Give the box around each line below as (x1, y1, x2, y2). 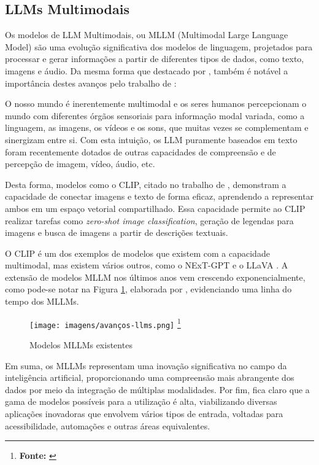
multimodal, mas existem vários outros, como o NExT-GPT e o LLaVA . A (5, 259, 288, 272)
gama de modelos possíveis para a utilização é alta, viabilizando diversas (5, 395, 277, 408)
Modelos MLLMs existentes (29, 338, 133, 351)
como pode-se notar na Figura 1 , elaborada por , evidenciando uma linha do (5, 283, 292, 295)
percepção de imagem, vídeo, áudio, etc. (5, 157, 155, 170)
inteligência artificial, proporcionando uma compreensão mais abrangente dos (5, 371, 294, 384)
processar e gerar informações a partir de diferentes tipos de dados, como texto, (5, 52, 304, 65)
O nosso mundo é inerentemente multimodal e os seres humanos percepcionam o (5, 97, 307, 110)
